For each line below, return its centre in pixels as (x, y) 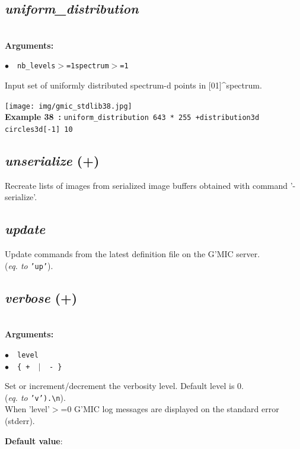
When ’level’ (27, 409)
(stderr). (20, 420)
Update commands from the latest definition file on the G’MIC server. (133, 254)
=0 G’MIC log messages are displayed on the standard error (170, 409)
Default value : (34, 440)
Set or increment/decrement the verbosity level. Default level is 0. (124, 386)
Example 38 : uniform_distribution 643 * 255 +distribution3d (132, 117)
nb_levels (36, 66)
